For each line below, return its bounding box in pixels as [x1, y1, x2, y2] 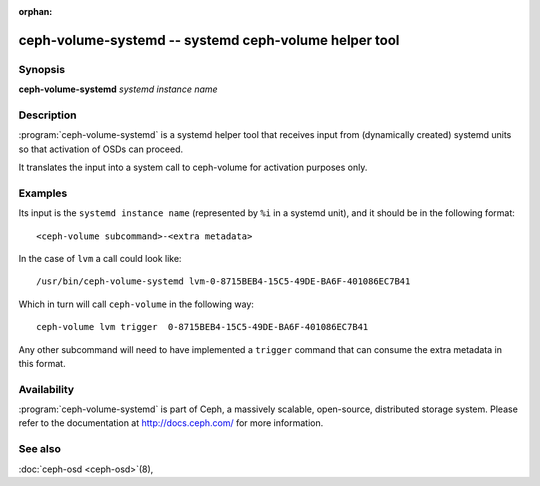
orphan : [18, 6, 53, 17]
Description [18, 108, 77, 122]
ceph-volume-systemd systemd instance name [18, 83, 219, 95]
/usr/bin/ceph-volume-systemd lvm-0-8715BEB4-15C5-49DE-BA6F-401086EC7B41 [36, 276, 411, 287]
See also [18, 442, 62, 456]
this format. [18, 357, 66, 369]
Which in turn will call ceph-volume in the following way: [18, 298, 255, 310]
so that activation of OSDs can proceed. [18, 143, 184, 155]
